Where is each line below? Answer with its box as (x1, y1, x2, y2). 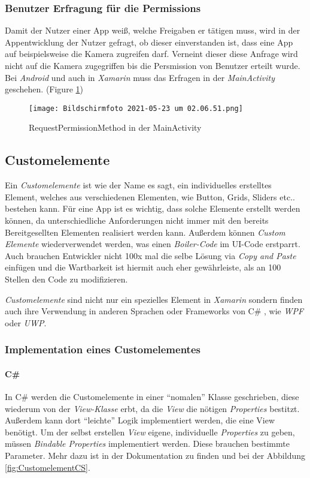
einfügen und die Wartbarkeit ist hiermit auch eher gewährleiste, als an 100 (5, 261, 281, 273)
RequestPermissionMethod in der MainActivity (29, 121, 202, 134)
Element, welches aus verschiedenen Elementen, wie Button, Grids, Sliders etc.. (5, 190, 295, 203)
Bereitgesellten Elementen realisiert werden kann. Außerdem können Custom (5, 226, 285, 238)
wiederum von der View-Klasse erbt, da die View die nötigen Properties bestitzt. (5, 402, 300, 414)
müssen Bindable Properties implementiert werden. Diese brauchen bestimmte (5, 437, 290, 450)
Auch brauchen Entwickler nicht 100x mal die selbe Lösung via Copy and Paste (5, 249, 296, 261)
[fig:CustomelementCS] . (5, 461, 90, 473)
